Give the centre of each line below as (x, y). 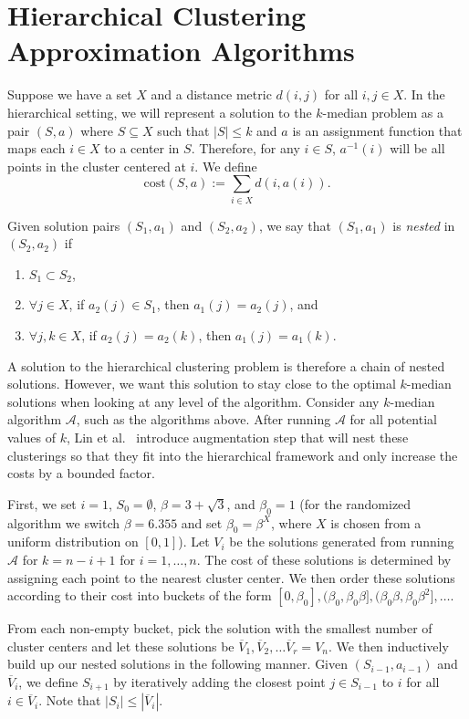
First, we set (42, 503)
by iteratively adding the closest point (219, 681)
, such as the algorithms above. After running (203, 419)
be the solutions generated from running (342, 542)
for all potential (393, 419)
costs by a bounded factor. (81, 473)
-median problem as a (383, 112)
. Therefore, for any (245, 148)
